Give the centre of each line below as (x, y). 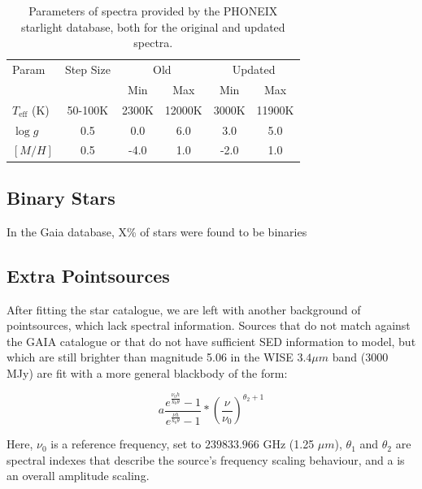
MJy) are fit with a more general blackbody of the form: (147, 372)
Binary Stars (61, 197)
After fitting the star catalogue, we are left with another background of (184, 309)
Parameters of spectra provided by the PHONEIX (153, 11)
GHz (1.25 (289, 444)
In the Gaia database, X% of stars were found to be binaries (157, 231)
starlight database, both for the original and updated (153, 26)
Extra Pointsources (88, 275)
